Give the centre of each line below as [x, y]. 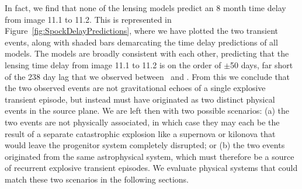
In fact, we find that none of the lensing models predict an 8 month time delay [145, 8]
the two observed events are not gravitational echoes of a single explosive [135, 88]
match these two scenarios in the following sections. [97, 179]
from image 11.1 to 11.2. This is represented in [88, 19]
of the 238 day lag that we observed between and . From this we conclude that [147, 76]
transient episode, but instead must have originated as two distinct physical [140, 99]
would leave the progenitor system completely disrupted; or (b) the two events [145, 145]
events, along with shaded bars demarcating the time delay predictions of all [141, 42]
